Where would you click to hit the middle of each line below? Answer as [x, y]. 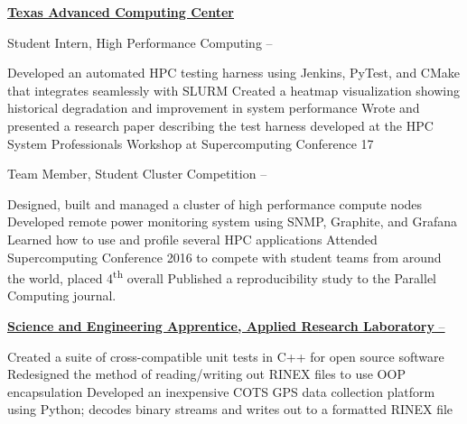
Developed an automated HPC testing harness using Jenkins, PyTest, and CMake [234, 73]
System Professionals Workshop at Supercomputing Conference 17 [191, 143]
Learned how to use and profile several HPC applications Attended [192, 239]
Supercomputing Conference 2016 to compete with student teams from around [224, 257]
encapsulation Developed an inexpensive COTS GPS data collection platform [221, 391]
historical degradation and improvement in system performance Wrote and [214, 108]
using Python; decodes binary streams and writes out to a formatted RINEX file [230, 409]
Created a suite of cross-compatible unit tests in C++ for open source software [226, 356]
